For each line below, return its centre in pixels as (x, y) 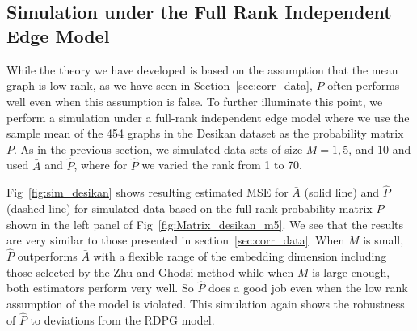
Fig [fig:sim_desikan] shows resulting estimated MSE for (147, 192)
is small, (383, 240)
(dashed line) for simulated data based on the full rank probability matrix (190, 208)
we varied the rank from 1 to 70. (222, 165)
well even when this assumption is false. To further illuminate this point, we (195, 101)
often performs (364, 85)
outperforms (47, 256)
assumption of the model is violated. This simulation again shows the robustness (206, 303)
